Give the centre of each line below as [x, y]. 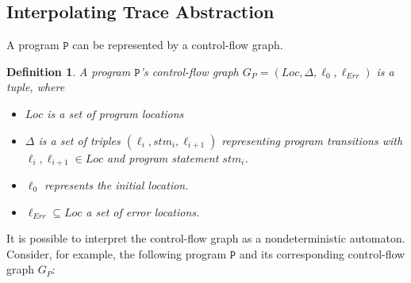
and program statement [163, 157]
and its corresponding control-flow [322, 253]
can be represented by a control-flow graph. [178, 45]
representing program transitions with [312, 140]
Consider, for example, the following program [117, 253]
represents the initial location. [117, 185]
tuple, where [36, 87]
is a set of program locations [115, 113]
